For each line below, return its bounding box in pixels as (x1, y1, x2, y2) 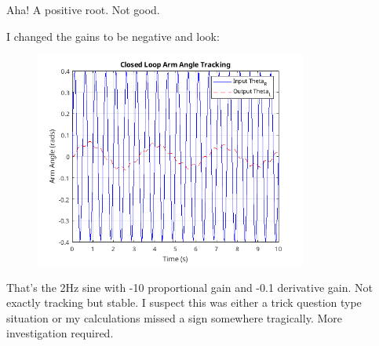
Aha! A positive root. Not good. (6, 2, 160, 17)
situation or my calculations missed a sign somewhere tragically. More (6, 309, 342, 326)
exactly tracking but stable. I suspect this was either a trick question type (6, 294, 362, 311)
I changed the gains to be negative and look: (6, 27, 220, 44)
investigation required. (6, 325, 114, 341)
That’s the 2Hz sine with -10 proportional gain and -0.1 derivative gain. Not (6, 279, 373, 295)
